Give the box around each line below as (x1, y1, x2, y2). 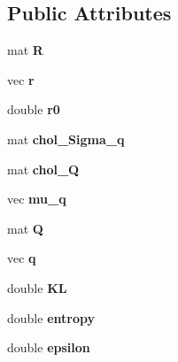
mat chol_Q (7, 159, 80, 178)
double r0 (7, 100, 60, 119)
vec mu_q (7, 189, 66, 208)
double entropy (7, 308, 95, 327)
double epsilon (7, 338, 90, 357)
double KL (7, 278, 67, 297)
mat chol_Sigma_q (7, 129, 125, 148)
